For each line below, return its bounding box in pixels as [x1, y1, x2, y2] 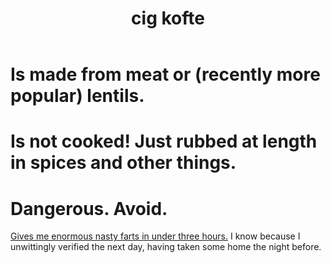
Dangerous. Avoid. [10, 197, 168, 220]
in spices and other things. [10, 152, 237, 174]
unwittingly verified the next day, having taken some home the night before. [10, 241, 322, 253]
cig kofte [131, 7, 205, 30]
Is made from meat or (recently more [10, 63, 321, 86]
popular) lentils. [10, 85, 145, 107]
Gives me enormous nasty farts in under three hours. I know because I [10, 230, 301, 242]
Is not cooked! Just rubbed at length [10, 130, 318, 153]
